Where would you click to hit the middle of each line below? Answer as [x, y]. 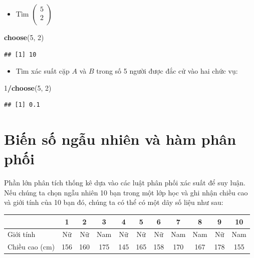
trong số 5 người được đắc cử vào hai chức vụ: [167, 71]
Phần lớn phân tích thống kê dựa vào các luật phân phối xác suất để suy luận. [125, 183]
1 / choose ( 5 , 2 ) [28, 87]
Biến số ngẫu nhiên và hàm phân [120, 139]
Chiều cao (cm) [31, 247]
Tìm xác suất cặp [43, 71]
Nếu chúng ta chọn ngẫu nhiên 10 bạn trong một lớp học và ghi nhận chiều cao [126, 192]
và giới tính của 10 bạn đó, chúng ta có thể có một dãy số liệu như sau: [114, 202]
